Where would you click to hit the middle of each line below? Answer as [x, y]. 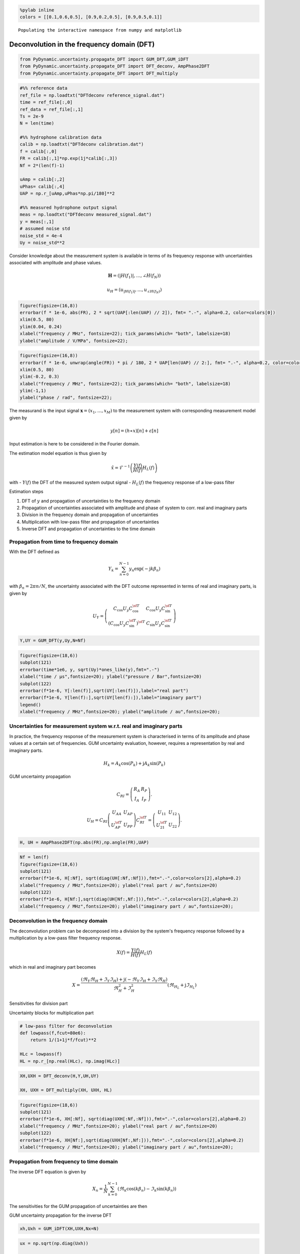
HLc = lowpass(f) [41, 1054]
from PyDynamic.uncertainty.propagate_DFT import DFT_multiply [99, 73]
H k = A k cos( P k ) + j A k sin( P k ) [134, 764]
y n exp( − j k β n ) [145, 569]
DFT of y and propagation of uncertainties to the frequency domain [91, 501]
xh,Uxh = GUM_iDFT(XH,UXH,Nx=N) [59, 1228]
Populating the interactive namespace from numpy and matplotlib [100, 30]
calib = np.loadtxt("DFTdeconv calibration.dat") [82, 144]
